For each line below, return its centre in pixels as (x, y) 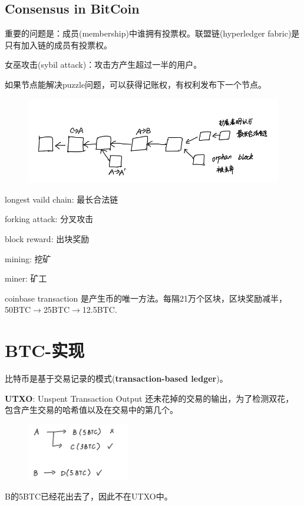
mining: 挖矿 (28, 258)
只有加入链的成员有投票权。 (58, 44)
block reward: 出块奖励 (47, 238)
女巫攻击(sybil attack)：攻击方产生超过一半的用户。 (103, 65)
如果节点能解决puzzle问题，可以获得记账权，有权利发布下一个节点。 (136, 84)
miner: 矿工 (26, 278)
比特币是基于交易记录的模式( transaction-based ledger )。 (116, 378)
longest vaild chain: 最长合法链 (62, 199)
